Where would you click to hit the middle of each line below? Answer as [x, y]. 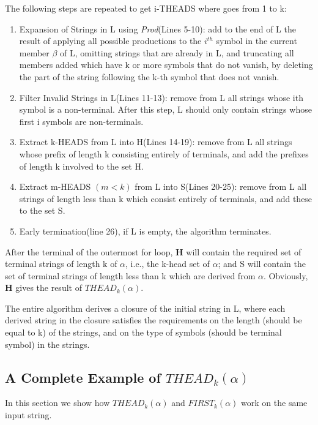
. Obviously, [286, 275]
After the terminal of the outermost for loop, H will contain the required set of [153, 251]
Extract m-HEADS [55, 186]
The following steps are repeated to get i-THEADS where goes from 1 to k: [146, 8]
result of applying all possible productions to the [110, 41]
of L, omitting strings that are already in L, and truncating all [177, 52]
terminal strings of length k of [61, 264]
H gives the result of [43, 288]
